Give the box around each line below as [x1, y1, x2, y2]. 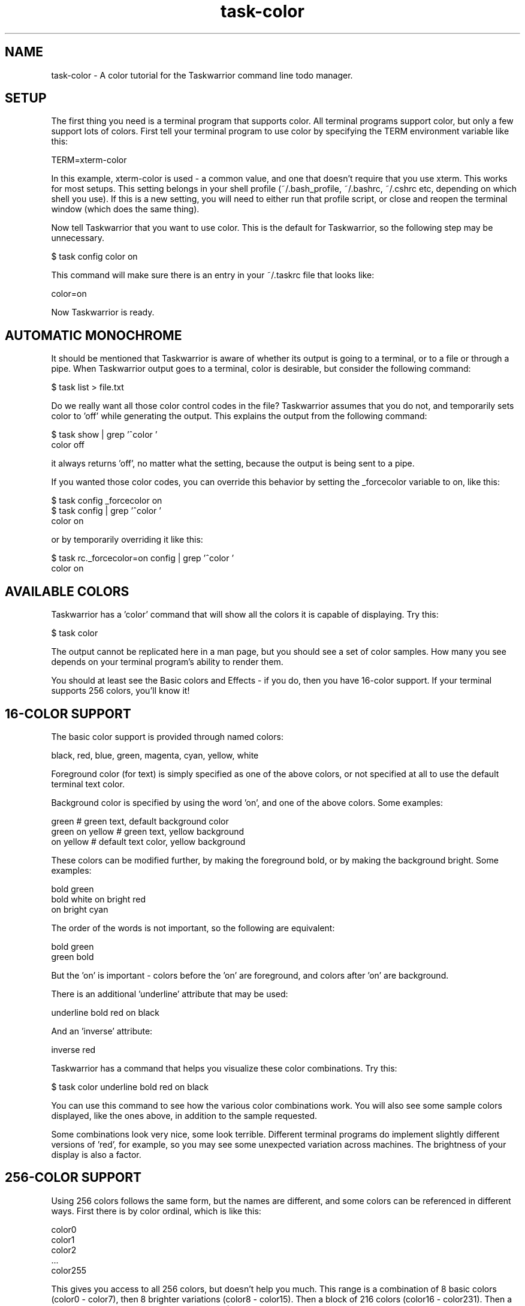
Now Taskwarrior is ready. [51, 307, 155, 318]
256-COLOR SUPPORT [5, 1170, 142, 1185]
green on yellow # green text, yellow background [51, 826, 245, 836]
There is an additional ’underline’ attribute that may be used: [51, 988, 288, 999]
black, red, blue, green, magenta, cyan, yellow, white [51, 750, 259, 760]
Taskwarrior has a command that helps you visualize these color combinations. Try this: [51, 1063, 397, 1073]
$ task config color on [51, 251, 138, 262]
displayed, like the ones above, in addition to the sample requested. [51, 1110, 318, 1121]
